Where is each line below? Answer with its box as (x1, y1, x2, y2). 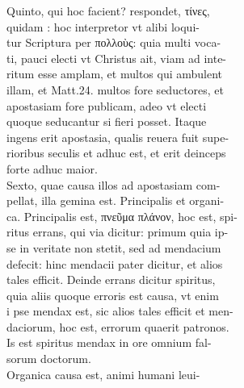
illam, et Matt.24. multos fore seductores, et (6, 81, 225, 98)
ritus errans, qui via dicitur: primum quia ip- (6, 223, 229, 240)
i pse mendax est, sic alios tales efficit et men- (6, 302, 233, 319)
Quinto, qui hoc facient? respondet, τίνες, (6, 2, 210, 19)
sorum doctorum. (6, 350, 91, 367)
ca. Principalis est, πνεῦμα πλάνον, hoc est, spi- (6, 207, 238, 224)
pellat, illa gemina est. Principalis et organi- (6, 192, 225, 209)
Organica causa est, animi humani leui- (6, 365, 200, 382)
